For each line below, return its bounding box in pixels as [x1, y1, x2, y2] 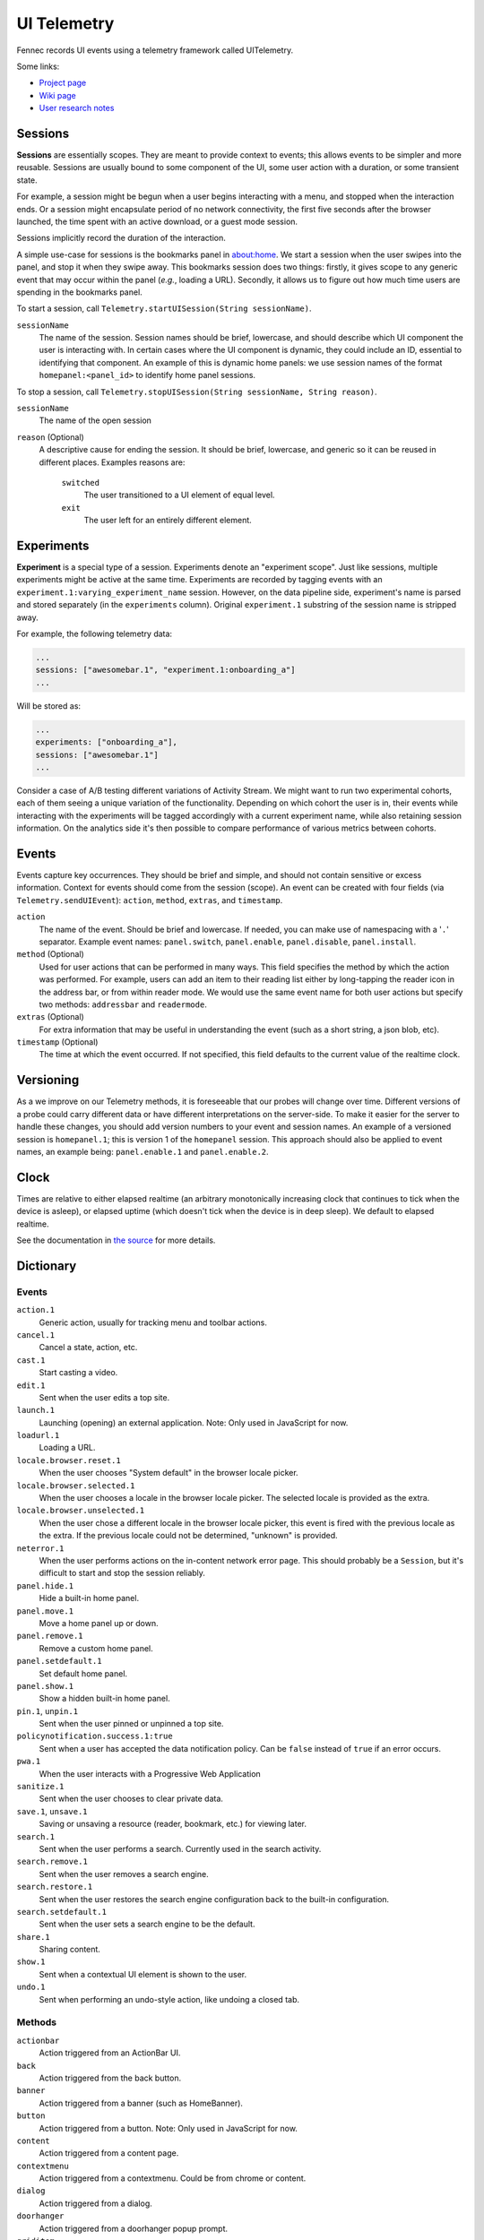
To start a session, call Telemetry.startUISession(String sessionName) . [16, 303, 312, 314]
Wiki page [39, 90, 76, 100]
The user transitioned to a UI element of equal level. [83, 489, 275, 501]
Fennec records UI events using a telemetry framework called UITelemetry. [16, 45, 294, 56]
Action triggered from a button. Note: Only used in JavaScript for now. [39, 2123, 298, 2133]
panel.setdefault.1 [16, 1656, 102, 1667]
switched [61, 478, 100, 487]
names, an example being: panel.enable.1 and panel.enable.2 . [16, 1146, 269, 1157]
